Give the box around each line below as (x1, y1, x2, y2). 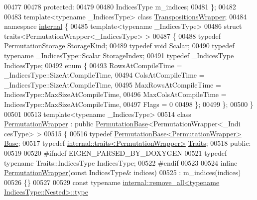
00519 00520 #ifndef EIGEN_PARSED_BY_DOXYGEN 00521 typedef (4, 147, 227, 158)
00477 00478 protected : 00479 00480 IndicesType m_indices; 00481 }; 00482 (4, 1, 236, 11)
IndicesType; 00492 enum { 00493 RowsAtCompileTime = (4, 60, 182, 70)
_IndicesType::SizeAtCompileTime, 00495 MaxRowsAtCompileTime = (4, 79, 221, 90)
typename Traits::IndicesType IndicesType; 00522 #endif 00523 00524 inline (4, 157, 238, 168)
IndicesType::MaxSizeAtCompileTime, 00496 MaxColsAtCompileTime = (4, 89, 227, 100)
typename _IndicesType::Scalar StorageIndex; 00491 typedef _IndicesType (4, 50, 234, 60)
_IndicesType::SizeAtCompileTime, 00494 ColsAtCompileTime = (4, 70, 205, 80)
